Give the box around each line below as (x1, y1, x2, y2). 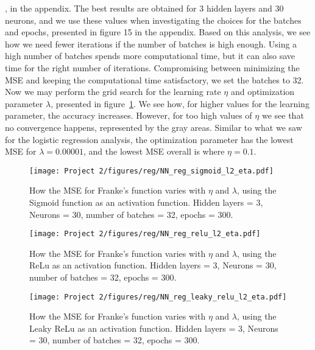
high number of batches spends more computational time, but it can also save (5, 49, 296, 62)
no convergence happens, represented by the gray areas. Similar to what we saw (5, 121, 302, 133)
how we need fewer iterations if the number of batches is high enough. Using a (5, 37, 297, 50)
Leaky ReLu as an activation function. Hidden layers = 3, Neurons (29, 321, 278, 334)
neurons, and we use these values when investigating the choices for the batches (5, 13, 302, 26)
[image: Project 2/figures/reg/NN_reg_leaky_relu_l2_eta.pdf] (29, 292, 287, 301)
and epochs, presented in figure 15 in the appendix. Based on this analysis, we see (5, 26, 311, 38)
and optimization (230, 85, 295, 98)
